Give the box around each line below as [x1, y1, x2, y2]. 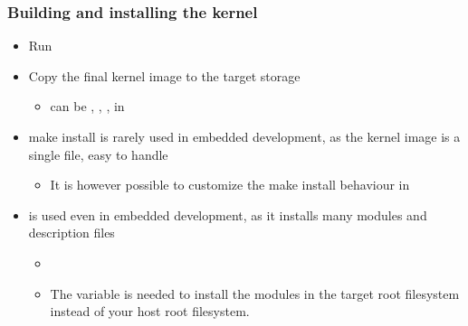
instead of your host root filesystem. [50, 302, 250, 321]
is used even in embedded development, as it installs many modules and [28, 205, 427, 224]
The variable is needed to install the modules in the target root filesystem [50, 284, 460, 303]
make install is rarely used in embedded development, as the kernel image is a [28, 127, 461, 145]
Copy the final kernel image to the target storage [28, 66, 301, 85]
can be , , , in [50, 97, 125, 116]
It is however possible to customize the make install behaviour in [50, 175, 410, 194]
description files [28, 223, 115, 242]
